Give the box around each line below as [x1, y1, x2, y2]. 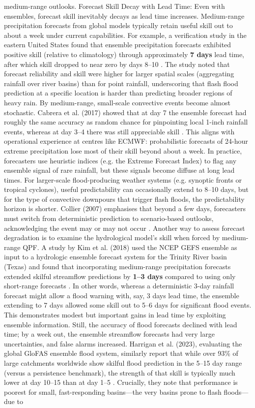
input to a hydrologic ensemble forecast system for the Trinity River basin [4, 251, 227, 262]
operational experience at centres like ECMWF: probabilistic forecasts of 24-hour [4, 136, 248, 146]
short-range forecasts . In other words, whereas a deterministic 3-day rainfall [4, 281, 234, 291]
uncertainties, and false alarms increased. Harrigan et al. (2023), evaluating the [4, 338, 242, 348]
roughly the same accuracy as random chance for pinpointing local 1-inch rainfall [4, 117, 248, 127]
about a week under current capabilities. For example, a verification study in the [4, 30, 247, 40]
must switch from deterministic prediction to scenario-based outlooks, [4, 213, 214, 223]
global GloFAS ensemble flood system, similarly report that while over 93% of [4, 348, 238, 358]
